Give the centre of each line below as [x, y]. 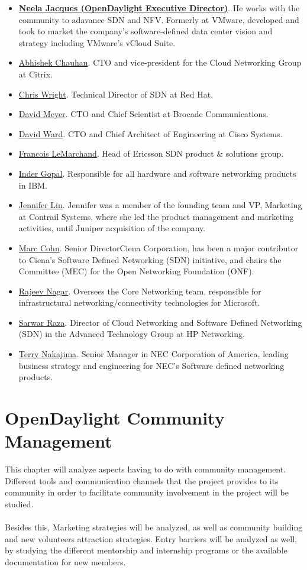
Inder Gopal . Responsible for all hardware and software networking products [157, 173]
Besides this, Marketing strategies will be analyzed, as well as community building [154, 527]
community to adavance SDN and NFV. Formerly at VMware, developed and [159, 19]
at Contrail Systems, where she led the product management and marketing [156, 216]
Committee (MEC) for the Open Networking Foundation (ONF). [136, 271]
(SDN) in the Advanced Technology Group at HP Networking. [132, 334]
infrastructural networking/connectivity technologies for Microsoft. [139, 302]
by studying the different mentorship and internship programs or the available [146, 550]
